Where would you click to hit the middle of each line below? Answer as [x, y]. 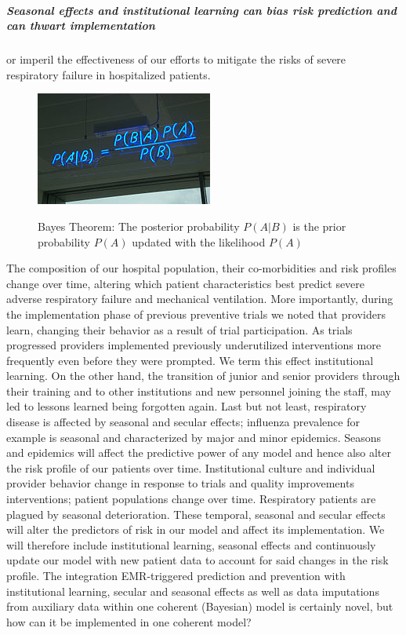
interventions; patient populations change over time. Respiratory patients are [191, 499]
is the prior [319, 226]
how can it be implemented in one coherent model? [129, 621]
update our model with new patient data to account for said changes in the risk [198, 560]
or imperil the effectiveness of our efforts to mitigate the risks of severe [176, 59]
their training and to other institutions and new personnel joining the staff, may [199, 390]
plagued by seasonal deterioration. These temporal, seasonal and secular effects [196, 514]
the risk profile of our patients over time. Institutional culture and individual [191, 467]
